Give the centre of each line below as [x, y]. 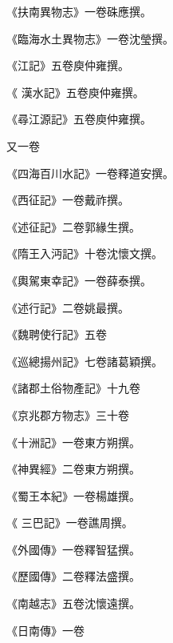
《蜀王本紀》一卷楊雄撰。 [73, 495]
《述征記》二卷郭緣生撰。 [73, 226]
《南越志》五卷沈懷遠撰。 [73, 603]
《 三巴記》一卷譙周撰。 [70, 522]
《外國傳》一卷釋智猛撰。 [73, 549]
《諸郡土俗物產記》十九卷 [73, 388]
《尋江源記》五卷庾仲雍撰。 [79, 119]
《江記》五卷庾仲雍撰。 [68, 65]
